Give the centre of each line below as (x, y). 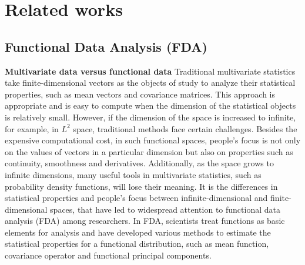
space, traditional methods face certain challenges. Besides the (185, 128)
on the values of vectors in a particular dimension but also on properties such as (149, 151)
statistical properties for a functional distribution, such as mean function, (137, 244)
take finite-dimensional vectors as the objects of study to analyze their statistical (150, 83)
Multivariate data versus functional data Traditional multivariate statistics (150, 71)
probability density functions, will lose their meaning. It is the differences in (141, 186)
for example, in (32, 128)
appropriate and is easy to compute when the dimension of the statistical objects (150, 105)
